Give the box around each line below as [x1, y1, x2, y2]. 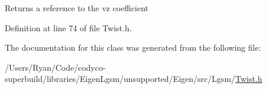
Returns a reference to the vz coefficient [5, 2, 149, 14]
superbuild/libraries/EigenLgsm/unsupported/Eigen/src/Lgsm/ [5, 72, 236, 85]
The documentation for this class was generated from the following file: [5, 41, 261, 54]
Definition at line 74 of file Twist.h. [5, 21, 132, 34]
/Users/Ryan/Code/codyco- [5, 61, 106, 73]
